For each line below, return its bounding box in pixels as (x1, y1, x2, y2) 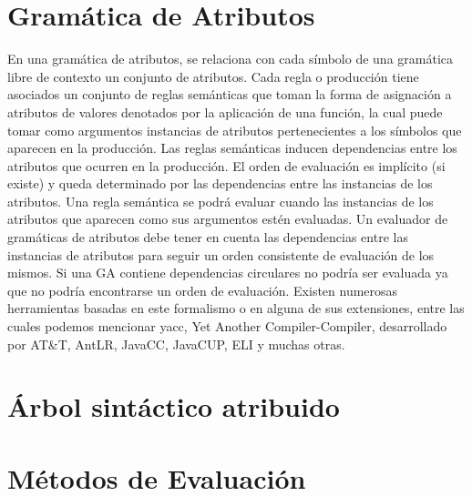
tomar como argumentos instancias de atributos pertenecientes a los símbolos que (7, 120, 462, 139)
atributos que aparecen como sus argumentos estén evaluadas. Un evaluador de (7, 209, 448, 228)
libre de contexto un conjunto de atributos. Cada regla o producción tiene (7, 66, 419, 86)
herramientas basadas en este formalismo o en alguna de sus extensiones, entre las (7, 299, 465, 318)
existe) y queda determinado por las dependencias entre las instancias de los (7, 174, 433, 193)
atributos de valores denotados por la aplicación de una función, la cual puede (7, 102, 443, 121)
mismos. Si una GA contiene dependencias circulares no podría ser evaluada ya (7, 263, 448, 282)
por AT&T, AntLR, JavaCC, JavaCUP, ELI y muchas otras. (7, 334, 345, 353)
